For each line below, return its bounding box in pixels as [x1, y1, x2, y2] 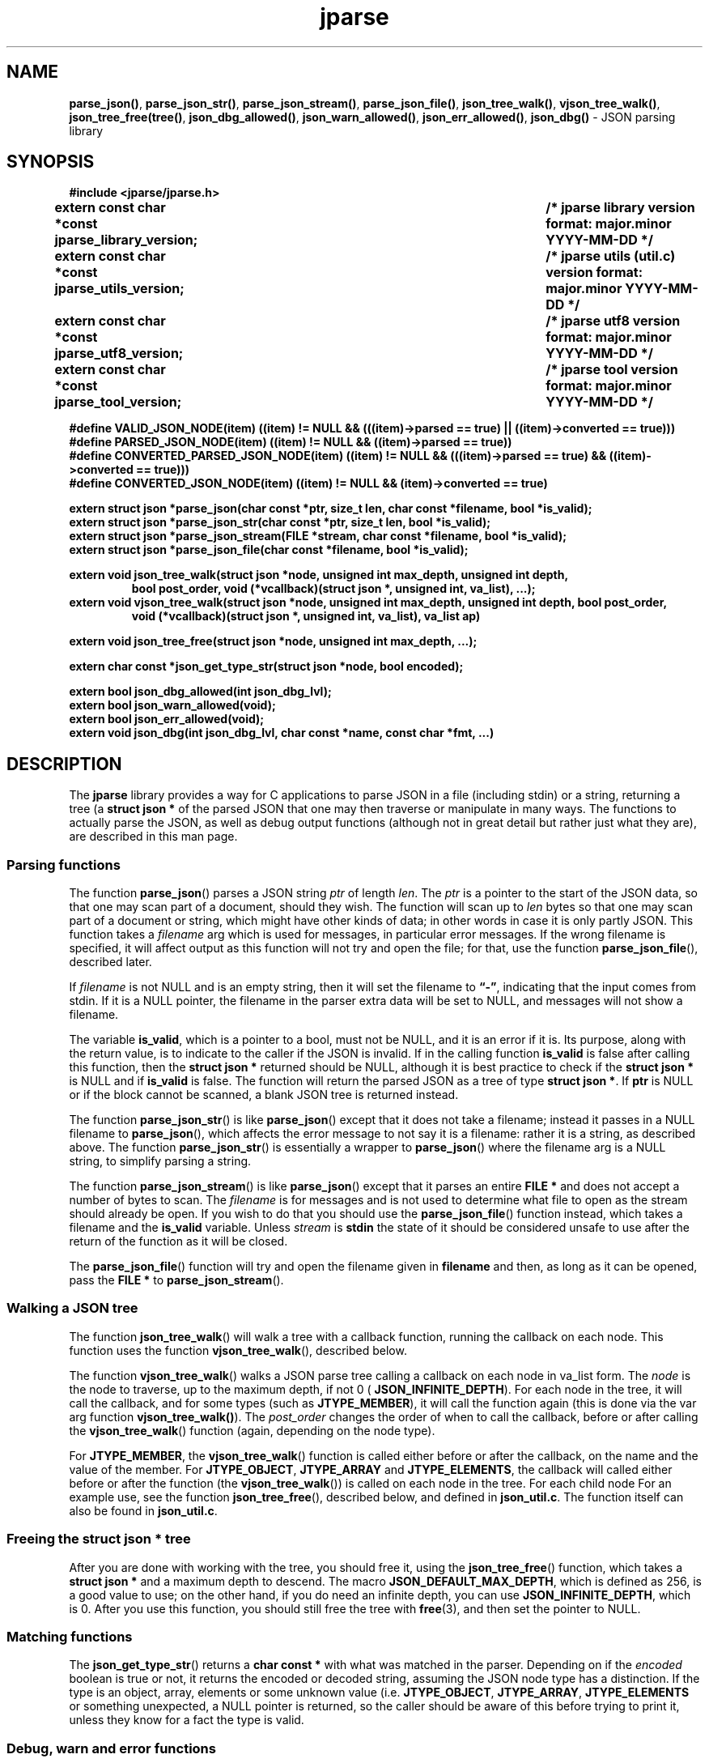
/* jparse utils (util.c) [546, 248, 676, 265]
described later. [69, 955, 152, 969]
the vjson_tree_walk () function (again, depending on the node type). [69, 1423, 435, 1437]
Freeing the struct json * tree [6, 1531, 191, 1548]
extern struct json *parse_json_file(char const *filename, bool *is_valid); [69, 543, 469, 557]
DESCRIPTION [6, 753, 122, 774]
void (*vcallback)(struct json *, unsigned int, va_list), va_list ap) [131, 609, 481, 624]
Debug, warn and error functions [6, 1740, 216, 1757]
